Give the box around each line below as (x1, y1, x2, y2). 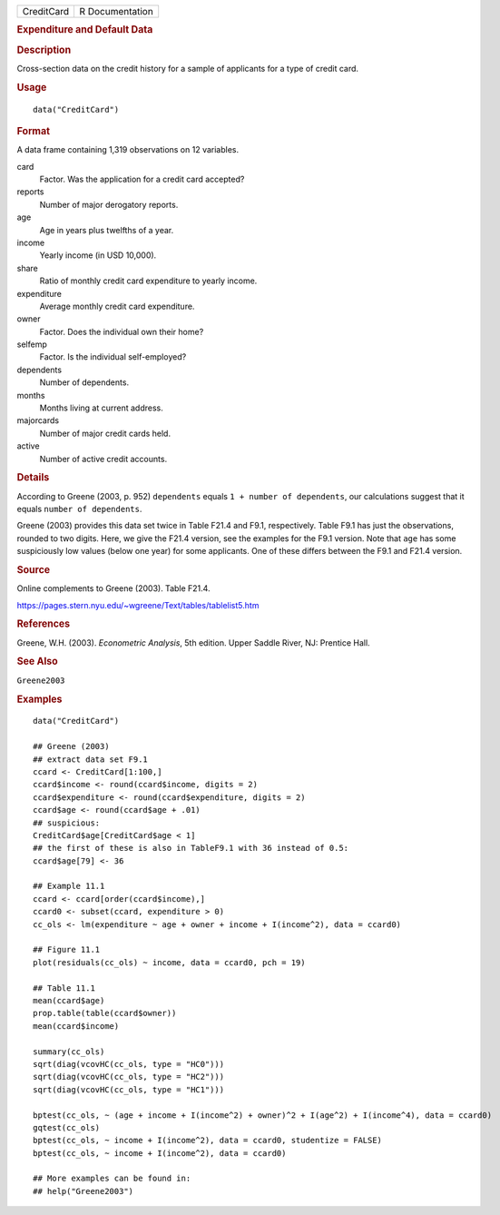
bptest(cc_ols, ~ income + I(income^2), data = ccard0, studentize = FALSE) (33, 1135, 383, 1146)
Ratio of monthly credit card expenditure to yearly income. (39, 275, 258, 286)
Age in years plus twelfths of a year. (39, 224, 174, 235)
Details (16, 471, 50, 484)
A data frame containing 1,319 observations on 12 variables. (16, 144, 240, 155)
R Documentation (79, 5, 153, 17)
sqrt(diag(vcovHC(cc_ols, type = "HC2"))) (33, 1072, 225, 1082)
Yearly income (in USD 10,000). (39, 250, 157, 261)
